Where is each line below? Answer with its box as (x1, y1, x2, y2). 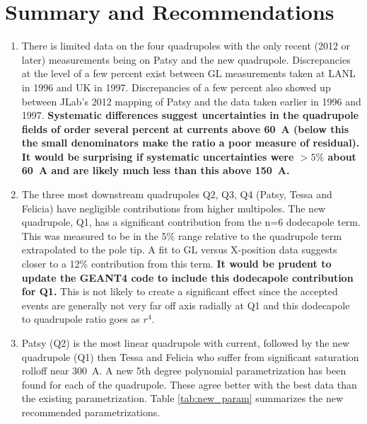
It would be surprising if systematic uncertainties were (21, 149, 294, 164)
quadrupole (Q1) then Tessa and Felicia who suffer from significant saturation (21, 349, 359, 364)
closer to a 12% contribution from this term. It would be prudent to (21, 256, 332, 271)
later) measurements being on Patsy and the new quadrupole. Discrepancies (21, 52, 351, 67)
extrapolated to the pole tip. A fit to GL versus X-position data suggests (21, 242, 337, 257)
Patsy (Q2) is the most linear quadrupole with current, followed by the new (21, 336, 350, 350)
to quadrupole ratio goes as (21, 311, 140, 326)
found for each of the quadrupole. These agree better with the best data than (21, 377, 357, 391)
